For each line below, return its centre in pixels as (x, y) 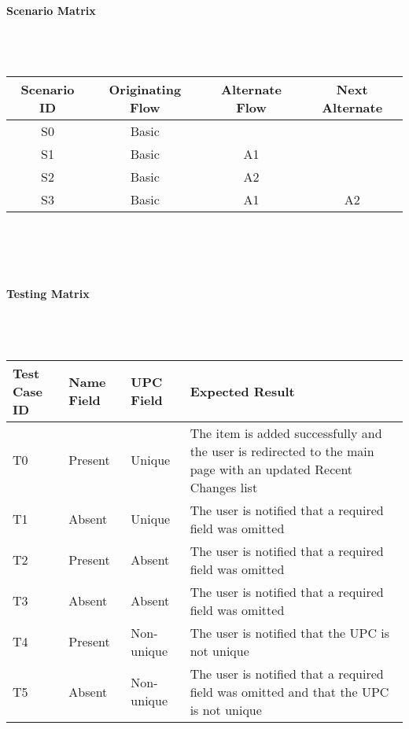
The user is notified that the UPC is (290, 632)
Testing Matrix (48, 294)
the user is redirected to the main (282, 451)
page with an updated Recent (271, 469)
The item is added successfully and (286, 433)
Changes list (224, 487)
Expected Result (242, 391)
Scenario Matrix (51, 10)
